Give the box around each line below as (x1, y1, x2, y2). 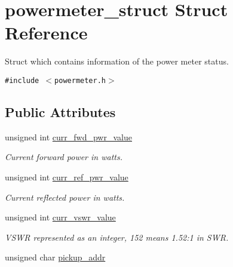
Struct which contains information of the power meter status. (5, 55, 229, 67)
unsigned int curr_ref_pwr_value (5, 170, 128, 183)
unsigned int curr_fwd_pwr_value (5, 130, 132, 143)
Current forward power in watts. (5, 151, 122, 163)
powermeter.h (54, 76, 106, 85)
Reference (5, 20, 88, 45)
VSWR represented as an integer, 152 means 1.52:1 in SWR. (5, 231, 229, 243)
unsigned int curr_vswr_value (5, 211, 116, 223)
